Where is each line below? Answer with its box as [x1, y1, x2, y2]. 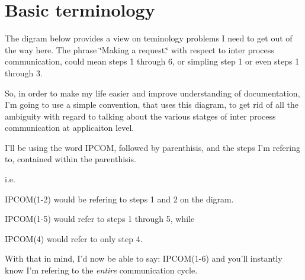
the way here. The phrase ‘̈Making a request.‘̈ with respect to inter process [5, 43, 274, 56]
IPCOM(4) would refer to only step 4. [5, 232, 143, 244]
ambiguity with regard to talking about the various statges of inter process [5, 110, 276, 122]
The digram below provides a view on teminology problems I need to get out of [5, 32, 293, 44]
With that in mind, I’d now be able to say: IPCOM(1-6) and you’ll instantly [5, 252, 282, 265]
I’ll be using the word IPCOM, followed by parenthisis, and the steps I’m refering [5, 141, 300, 153]
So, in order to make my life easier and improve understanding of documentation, [5, 86, 300, 99]
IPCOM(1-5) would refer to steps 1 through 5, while [5, 213, 195, 225]
